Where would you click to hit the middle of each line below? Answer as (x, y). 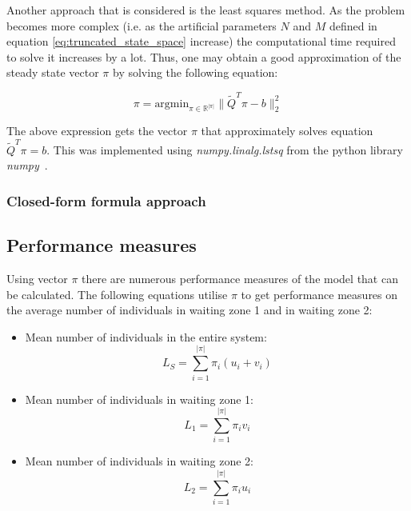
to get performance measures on (319, 294)
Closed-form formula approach (106, 200)
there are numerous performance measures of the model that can (240, 279)
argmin (172, 104)
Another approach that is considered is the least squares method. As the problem (206, 10)
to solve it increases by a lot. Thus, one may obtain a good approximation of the (204, 56)
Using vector (37, 279)
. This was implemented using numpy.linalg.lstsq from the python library (225, 149)
